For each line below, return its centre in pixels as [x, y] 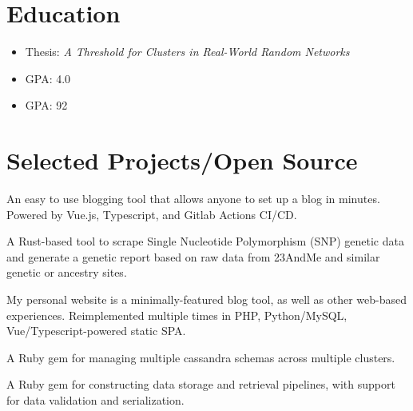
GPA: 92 [46, 105]
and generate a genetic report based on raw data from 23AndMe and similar [193, 256]
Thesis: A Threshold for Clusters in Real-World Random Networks [187, 52]
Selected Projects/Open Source [182, 160]
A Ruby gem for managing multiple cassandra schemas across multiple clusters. [201, 357]
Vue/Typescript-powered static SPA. [96, 331]
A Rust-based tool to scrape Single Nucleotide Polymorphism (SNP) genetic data [205, 241]
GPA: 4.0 [48, 78]
